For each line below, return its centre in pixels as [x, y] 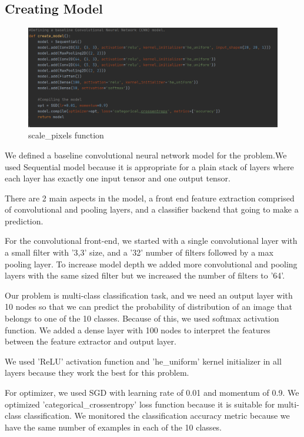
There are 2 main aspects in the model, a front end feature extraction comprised [150, 198]
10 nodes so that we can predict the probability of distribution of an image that [148, 307]
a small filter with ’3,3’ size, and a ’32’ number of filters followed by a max [139, 252]
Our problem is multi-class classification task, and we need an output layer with [149, 295]
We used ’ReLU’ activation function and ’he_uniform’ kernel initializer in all [143, 361]
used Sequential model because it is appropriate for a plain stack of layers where [149, 166]
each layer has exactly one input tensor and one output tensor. [118, 178]
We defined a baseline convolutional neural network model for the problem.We [146, 155]
